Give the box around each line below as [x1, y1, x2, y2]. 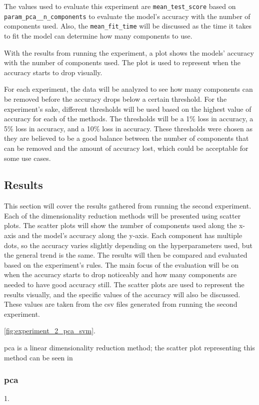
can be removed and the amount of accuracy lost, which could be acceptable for [4, 142, 248, 153]
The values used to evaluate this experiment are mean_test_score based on [4, 1, 236, 11]
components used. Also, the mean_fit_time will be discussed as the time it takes [4, 21, 251, 31]
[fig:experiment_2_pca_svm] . [4, 325, 95, 336]
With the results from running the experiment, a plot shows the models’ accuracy [4, 47, 254, 58]
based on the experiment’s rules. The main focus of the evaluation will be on [4, 259, 239, 270]
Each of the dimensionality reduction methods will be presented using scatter [4, 210, 241, 221]
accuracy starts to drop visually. [4, 67, 102, 77]
